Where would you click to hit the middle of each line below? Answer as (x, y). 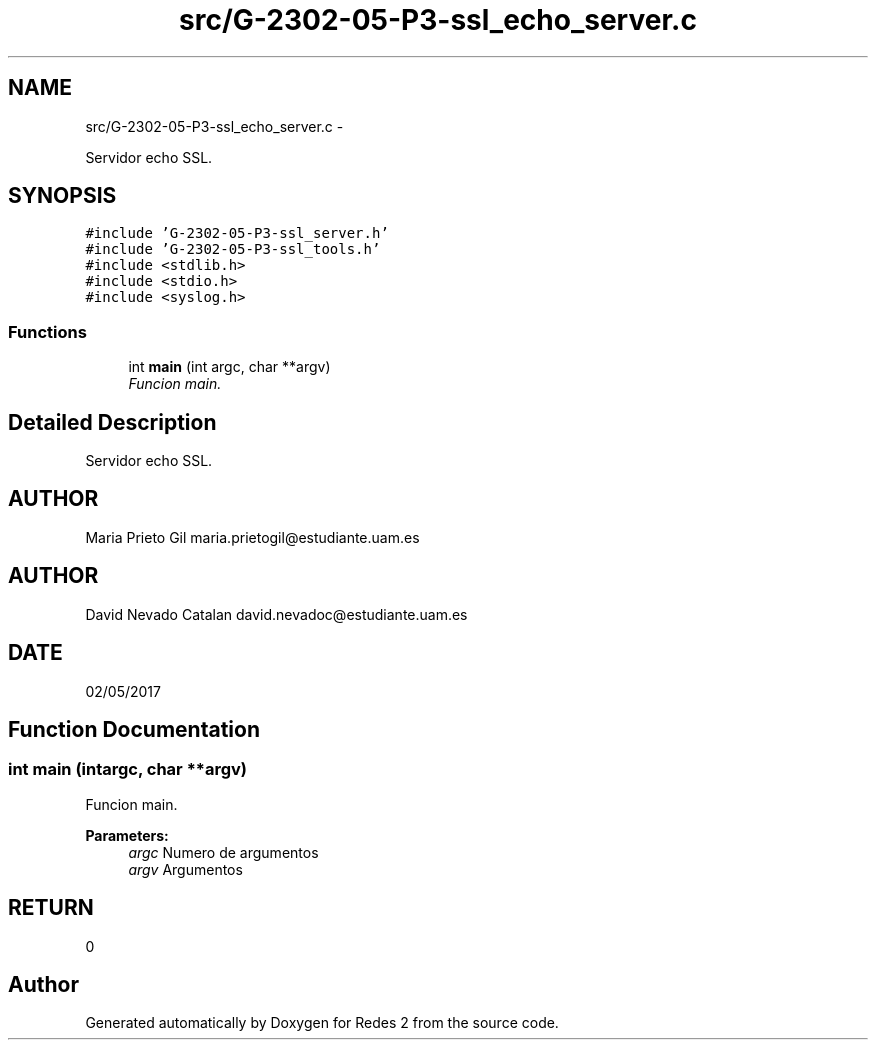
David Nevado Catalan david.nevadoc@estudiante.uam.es (276, 614)
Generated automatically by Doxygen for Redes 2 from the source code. (322, 1023)
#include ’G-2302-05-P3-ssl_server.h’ (237, 233)
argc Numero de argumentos (223, 852)
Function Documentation (134, 729)
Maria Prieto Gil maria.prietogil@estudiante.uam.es (252, 537)
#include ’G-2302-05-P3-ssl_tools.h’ (233, 249)
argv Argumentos (185, 869)
